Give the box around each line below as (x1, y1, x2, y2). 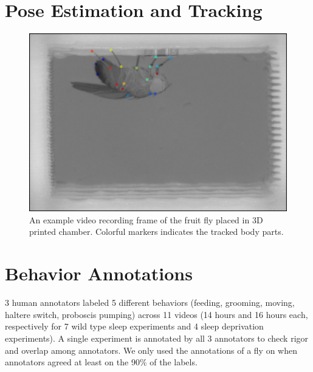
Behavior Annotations (5, 261, 193, 286)
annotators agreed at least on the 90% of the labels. (5, 356, 198, 368)
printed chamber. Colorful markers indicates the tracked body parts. (29, 225, 284, 238)
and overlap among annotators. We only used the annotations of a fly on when (5, 343, 298, 356)
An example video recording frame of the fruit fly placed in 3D (29, 213, 263, 226)
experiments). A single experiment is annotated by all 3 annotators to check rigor (5, 331, 309, 344)
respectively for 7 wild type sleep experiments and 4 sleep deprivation (5, 320, 264, 333)
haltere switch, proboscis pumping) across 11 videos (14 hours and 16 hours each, (5, 308, 308, 320)
